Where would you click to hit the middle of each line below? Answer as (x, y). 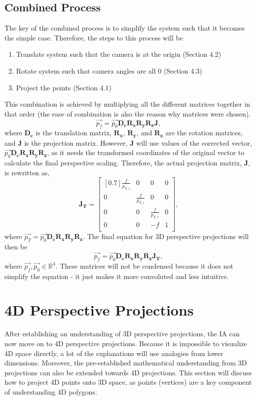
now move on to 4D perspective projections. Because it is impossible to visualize (126, 343)
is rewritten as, (27, 172)
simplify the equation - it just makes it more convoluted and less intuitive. (117, 276)
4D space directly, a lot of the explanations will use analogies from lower (114, 353)
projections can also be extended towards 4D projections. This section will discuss (128, 372)
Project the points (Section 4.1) (64, 87)
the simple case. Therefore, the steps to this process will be (94, 37)
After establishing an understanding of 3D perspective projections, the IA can (122, 334)
